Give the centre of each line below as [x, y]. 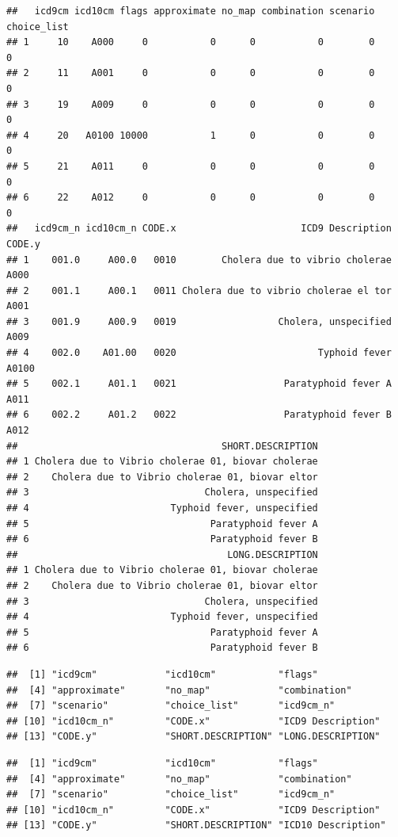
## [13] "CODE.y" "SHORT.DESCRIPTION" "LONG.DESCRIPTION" [193, 737]
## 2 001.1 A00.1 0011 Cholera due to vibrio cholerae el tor [199, 290]
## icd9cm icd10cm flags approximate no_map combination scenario [191, 11]
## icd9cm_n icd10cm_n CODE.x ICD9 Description [199, 229]
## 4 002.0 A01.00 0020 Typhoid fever [199, 353]
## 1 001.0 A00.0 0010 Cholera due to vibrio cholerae [199, 260]
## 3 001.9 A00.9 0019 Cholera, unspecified [199, 321]
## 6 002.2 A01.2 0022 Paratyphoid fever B [199, 415]
